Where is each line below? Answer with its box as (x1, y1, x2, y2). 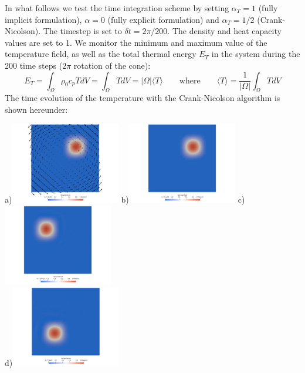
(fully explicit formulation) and (107, 13, 219, 25)
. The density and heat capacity (167, 25, 282, 37)
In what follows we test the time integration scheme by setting (5, 2, 229, 14)
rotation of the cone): (73, 59, 151, 71)
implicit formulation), (5, 13, 82, 25)
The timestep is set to (43, 25, 122, 37)
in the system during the (211, 48, 300, 60)
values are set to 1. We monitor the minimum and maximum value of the (5, 36, 267, 48)
